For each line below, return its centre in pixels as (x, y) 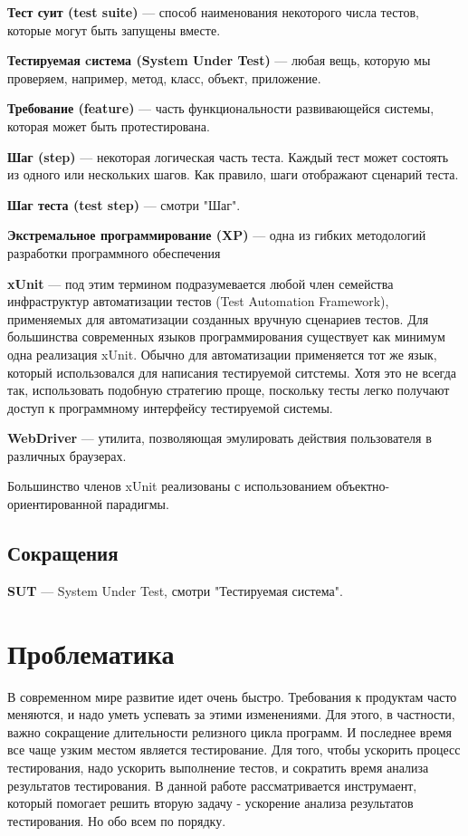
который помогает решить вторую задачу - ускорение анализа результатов (210, 803)
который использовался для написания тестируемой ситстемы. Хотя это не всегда (232, 372)
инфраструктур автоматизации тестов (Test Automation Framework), (198, 301)
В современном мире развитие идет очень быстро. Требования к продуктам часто (232, 696)
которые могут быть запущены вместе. (114, 29)
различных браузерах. (67, 455)
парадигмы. (138, 504)
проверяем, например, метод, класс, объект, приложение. (164, 77)
